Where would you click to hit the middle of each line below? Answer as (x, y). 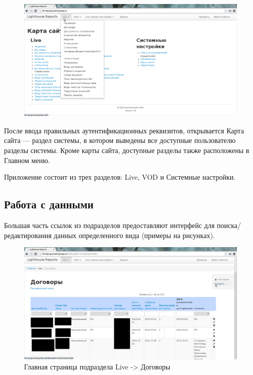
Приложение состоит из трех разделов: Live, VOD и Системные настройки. (120, 177)
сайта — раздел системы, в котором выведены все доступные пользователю (120, 140)
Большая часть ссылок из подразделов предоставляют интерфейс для (109, 225)
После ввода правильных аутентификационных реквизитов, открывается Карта (124, 130)
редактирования (28, 235)
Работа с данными (49, 204)
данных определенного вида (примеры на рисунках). (135, 235)
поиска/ (229, 225)
